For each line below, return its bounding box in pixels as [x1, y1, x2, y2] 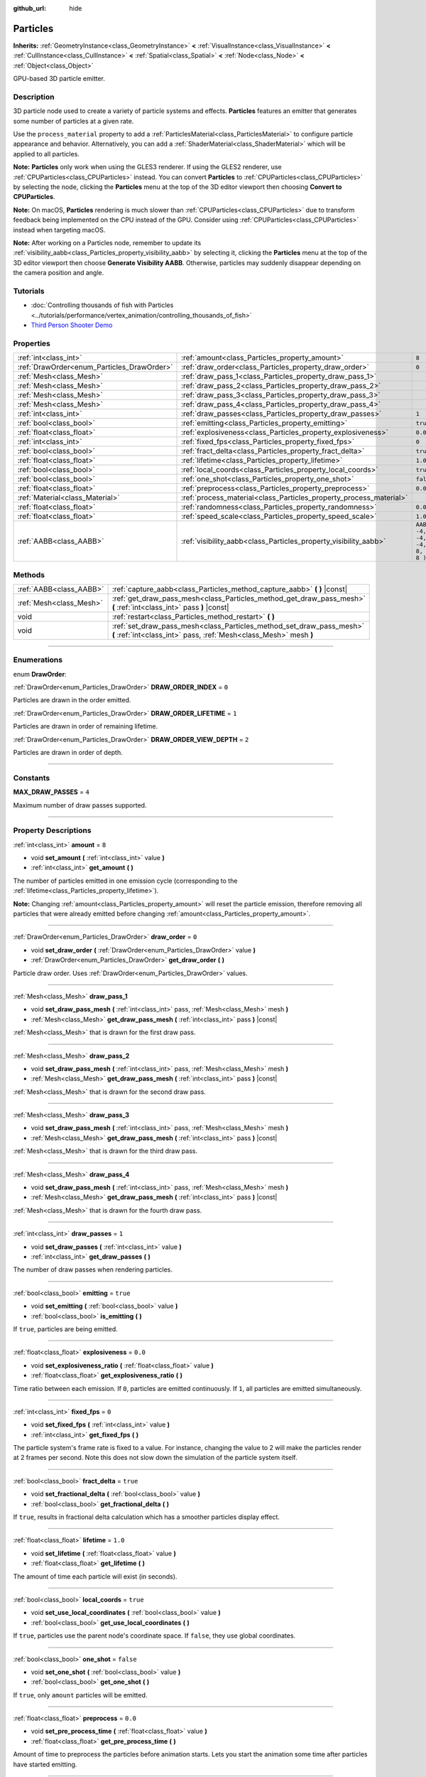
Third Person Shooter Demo [31, 321, 113, 329]
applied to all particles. [13, 149, 80, 158]
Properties [13, 338, 51, 348]
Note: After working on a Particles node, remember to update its [13, 238, 202, 247]
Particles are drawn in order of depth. [13, 748, 124, 756]
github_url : [13, 4, 46, 12]
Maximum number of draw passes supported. [13, 800, 147, 810]
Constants [13, 773, 50, 783]
